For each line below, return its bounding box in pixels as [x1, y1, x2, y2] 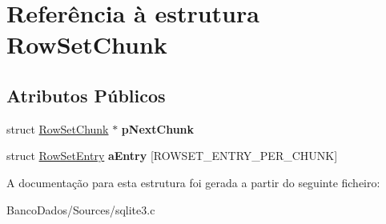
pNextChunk [121, 120, 195, 137]
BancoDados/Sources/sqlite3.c [6, 201, 155, 218]
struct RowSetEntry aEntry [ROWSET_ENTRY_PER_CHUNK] [6, 147, 338, 164]
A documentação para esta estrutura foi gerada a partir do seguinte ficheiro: [6, 174, 380, 190]
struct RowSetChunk [6, 120, 109, 137]
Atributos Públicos [6, 82, 166, 107]
